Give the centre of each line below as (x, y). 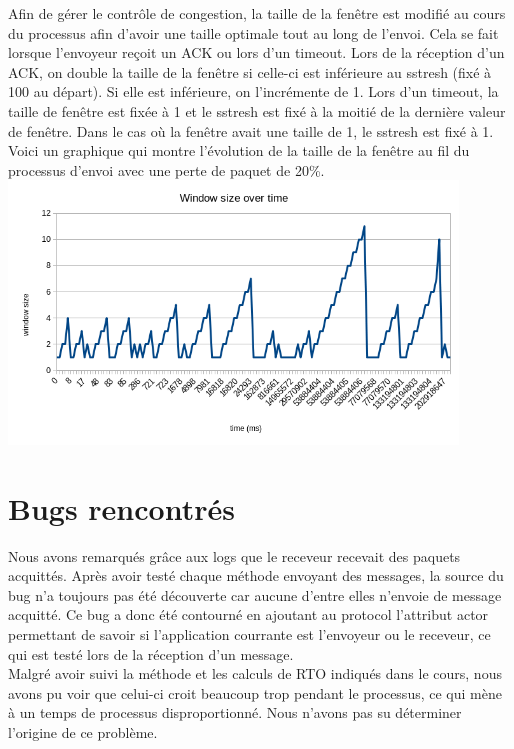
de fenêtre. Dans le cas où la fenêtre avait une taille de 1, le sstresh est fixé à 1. (251, 130)
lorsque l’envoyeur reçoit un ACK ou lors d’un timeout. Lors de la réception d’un (256, 52)
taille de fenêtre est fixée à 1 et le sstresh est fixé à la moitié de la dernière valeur (257, 110)
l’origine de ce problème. (83, 731)
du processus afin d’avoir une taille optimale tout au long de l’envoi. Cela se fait (253, 32)
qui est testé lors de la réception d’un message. (151, 653)
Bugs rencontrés (121, 507)
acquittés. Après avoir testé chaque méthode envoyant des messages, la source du (256, 575)
